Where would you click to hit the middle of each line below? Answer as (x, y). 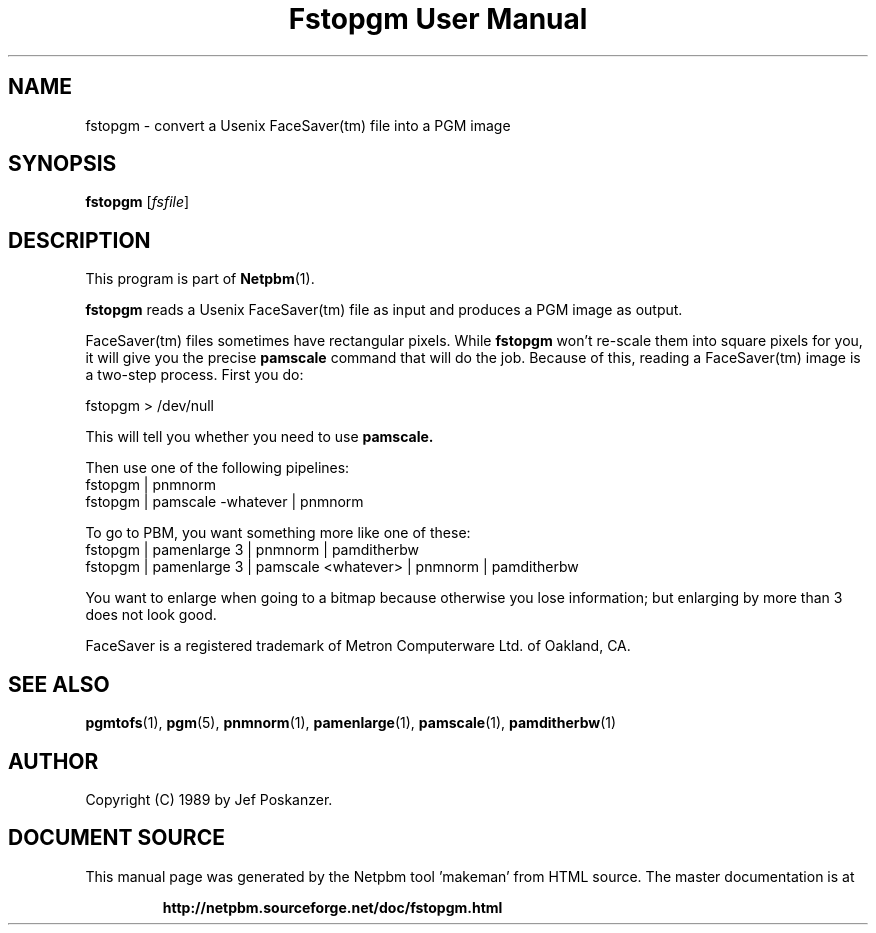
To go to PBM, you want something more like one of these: (278, 533)
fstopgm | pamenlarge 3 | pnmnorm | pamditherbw (252, 550)
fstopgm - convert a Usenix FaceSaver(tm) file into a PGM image (298, 125)
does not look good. (151, 615)
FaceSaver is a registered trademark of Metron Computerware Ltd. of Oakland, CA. (358, 646)
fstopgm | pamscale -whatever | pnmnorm (224, 502)
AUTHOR (53, 761)
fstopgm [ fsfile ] (137, 202)
